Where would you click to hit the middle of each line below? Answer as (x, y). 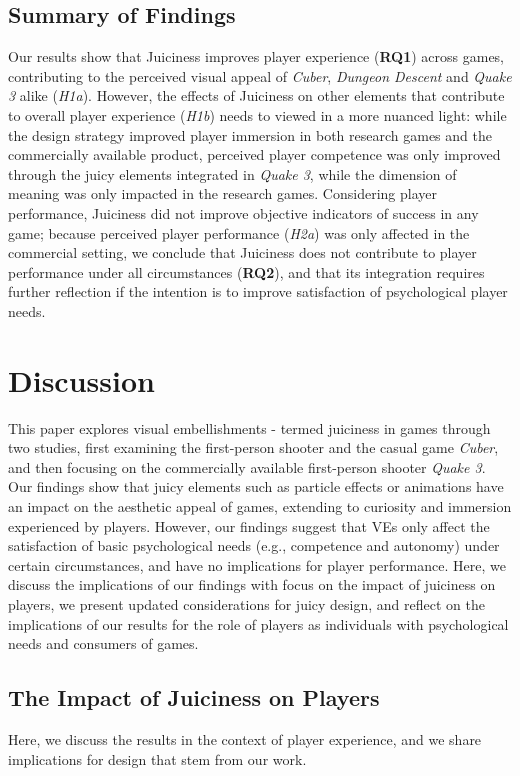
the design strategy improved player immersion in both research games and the (250, 134)
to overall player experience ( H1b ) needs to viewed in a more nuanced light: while (257, 114)
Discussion (81, 379)
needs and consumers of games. (103, 643)
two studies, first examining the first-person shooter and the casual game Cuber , (253, 447)
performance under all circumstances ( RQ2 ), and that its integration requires (246, 271)
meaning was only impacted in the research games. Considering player (222, 193)
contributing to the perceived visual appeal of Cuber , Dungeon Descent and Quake (260, 75)
